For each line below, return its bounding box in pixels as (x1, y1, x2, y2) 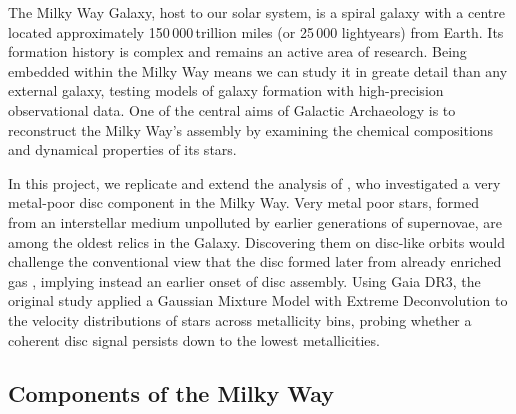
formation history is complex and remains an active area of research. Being (8, 41, 467, 62)
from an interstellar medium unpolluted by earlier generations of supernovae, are (8, 211, 503, 232)
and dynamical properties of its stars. (8, 139, 237, 160)
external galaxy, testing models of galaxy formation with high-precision (8, 80, 444, 101)
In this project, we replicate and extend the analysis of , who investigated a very (8, 172, 501, 193)
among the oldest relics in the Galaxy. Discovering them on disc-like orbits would (8, 231, 505, 252)
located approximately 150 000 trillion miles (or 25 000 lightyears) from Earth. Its (8, 21, 504, 42)
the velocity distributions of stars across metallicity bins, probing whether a (8, 309, 472, 330)
